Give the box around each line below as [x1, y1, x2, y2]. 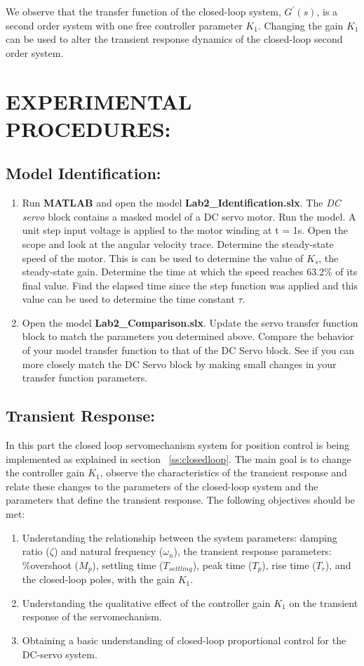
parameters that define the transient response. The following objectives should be [6, 492, 356, 507]
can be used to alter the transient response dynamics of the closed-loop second [6, 32, 343, 46]
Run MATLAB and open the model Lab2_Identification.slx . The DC [22, 195, 341, 210]
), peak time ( [192, 557, 252, 572]
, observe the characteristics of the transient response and [100, 465, 347, 480]
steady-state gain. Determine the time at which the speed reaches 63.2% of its [22, 264, 358, 279]
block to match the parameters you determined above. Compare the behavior [22, 329, 354, 344]
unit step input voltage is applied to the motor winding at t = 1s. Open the [22, 223, 349, 237]
